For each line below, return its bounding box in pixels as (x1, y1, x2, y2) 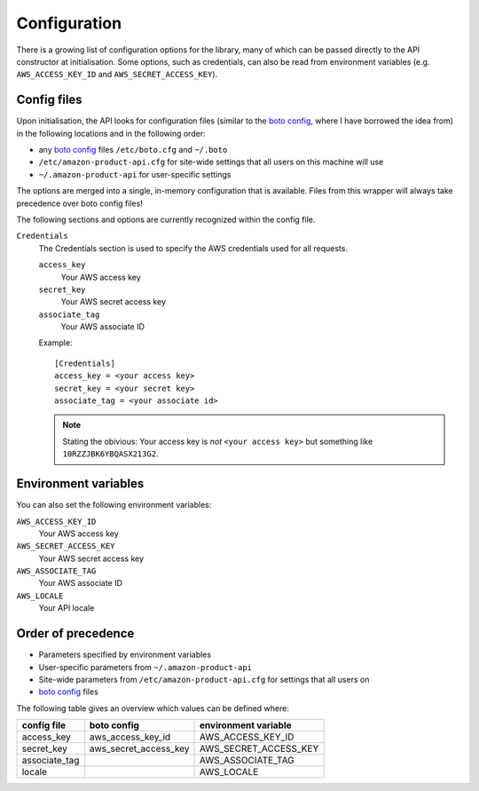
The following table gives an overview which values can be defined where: (16, 702, 290, 714)
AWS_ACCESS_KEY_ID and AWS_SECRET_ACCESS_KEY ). (16, 69, 218, 80)
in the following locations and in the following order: (16, 128, 206, 138)
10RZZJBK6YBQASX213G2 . (62, 448, 159, 459)
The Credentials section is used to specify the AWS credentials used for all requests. (38, 242, 348, 253)
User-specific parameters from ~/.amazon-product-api (38, 661, 253, 672)
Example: (38, 337, 73, 348)
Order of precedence (16, 626, 135, 641)
